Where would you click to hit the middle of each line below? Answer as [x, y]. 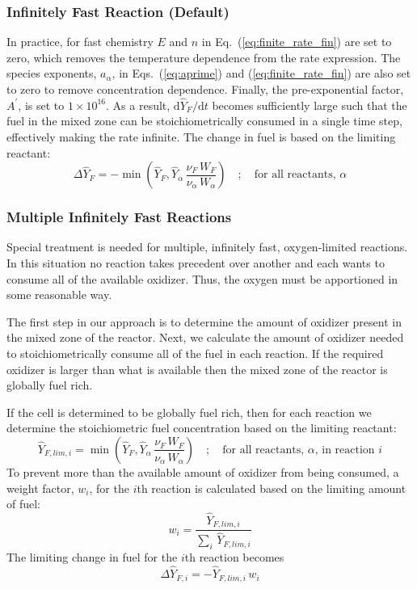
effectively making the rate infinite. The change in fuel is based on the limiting [201, 137]
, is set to [41, 105]
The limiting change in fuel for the [92, 557]
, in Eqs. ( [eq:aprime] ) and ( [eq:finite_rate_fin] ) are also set [261, 73]
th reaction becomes [234, 557]
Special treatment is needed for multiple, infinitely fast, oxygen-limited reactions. [207, 247]
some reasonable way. [59, 294]
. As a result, [138, 105]
